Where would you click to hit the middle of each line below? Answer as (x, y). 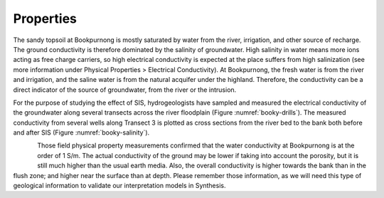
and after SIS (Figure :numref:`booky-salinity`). (81, 132)
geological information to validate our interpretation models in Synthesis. (119, 186)
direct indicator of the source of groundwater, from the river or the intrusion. (125, 90)
